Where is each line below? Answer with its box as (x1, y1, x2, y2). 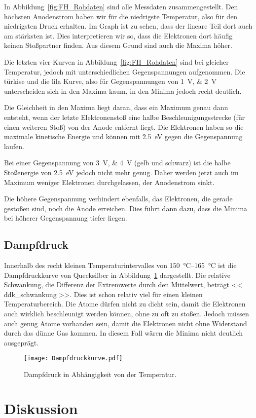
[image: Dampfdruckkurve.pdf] (24, 355, 123, 362)
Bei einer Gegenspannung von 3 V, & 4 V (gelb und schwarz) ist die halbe (4, 157, 231, 168)
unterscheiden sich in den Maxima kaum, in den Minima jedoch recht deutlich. (4, 85, 242, 96)
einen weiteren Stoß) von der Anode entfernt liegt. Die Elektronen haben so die (4, 121, 244, 132)
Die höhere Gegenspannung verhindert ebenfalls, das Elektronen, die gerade (4, 193, 233, 204)
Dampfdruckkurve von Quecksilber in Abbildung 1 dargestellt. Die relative (4, 269, 230, 280)
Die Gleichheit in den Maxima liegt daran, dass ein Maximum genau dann (4, 102, 228, 113)
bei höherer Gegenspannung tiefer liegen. (4, 213, 127, 223)
